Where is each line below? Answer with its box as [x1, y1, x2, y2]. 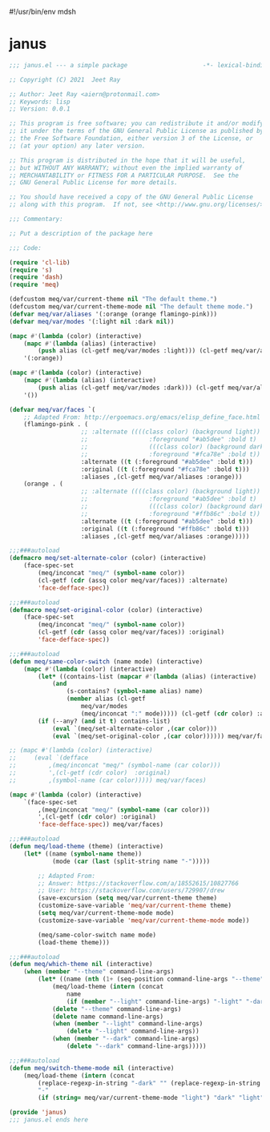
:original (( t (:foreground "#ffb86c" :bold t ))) [80, 525, 250, 533]
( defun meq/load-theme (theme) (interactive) [9, 843, 163, 851]
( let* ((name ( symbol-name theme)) [23, 849, 143, 858]
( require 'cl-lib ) [9, 258, 71, 267]
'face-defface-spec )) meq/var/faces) [38, 820, 163, 828]
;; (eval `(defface [9, 754, 89, 762]
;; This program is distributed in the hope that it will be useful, [9, 156, 247, 164]
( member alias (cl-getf [66, 695, 147, 703]
